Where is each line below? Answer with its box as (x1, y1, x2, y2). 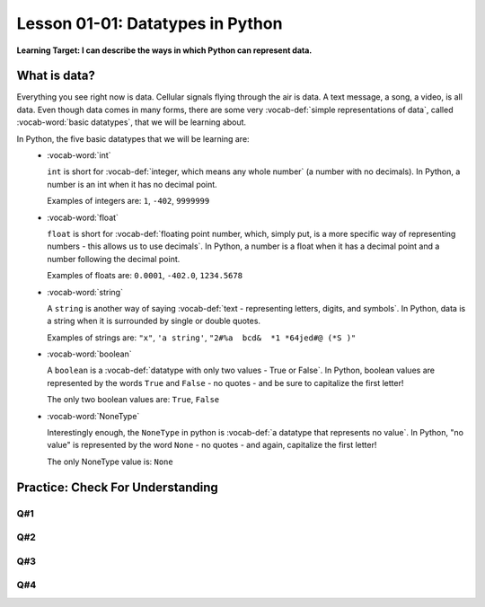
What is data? (16, 68, 96, 84)
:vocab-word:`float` (47, 212, 119, 223)
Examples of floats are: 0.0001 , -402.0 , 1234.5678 (47, 270, 242, 281)
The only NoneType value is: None (47, 456, 174, 467)
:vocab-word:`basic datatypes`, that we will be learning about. (16, 117, 247, 128)
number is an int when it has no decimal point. (47, 179, 217, 189)
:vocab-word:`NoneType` (47, 410, 140, 421)
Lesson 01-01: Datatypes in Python (16, 13, 283, 33)
